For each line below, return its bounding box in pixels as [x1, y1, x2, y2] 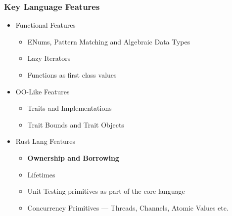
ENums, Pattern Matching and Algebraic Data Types [27, 36, 190, 46]
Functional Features [15, 20, 76, 30]
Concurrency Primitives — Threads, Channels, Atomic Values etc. [27, 202, 229, 213]
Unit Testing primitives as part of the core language [27, 186, 185, 196]
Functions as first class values [27, 70, 117, 80]
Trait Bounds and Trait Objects [27, 119, 124, 130]
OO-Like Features [15, 86, 70, 96]
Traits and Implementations [27, 103, 112, 113]
